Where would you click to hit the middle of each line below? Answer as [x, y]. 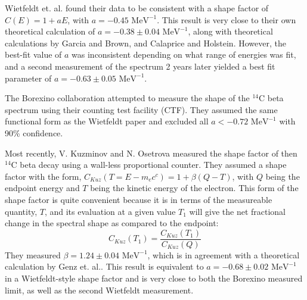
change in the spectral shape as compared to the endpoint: [112, 223]
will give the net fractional [237, 211]
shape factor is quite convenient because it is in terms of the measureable [139, 199]
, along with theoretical [230, 31]
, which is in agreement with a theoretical [224, 254]
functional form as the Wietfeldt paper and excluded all [107, 121]
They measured [33, 254]
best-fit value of [33, 54]
